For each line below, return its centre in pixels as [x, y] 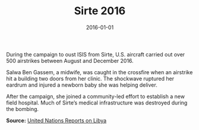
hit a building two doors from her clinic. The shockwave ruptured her [90, 78]
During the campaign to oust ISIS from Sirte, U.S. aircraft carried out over [96, 54]
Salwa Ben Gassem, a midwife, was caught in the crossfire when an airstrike [99, 72]
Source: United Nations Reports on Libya [56, 121]
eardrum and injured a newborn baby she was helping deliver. [82, 85]
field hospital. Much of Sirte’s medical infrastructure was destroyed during [97, 103]
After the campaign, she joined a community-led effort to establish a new [96, 96]
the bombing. [23, 109]
